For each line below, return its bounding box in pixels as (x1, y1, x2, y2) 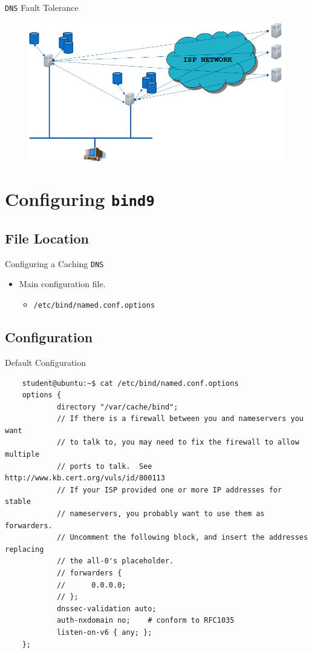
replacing (5, 545, 44, 554)
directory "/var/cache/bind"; (56, 402, 178, 411)
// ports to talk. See (56, 462, 152, 471)
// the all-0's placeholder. (56, 557, 174, 566)
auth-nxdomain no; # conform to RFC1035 (56, 616, 235, 625)
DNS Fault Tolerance (5, 1, 79, 13)
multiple (5, 450, 40, 459)
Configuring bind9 (5, 187, 155, 211)
